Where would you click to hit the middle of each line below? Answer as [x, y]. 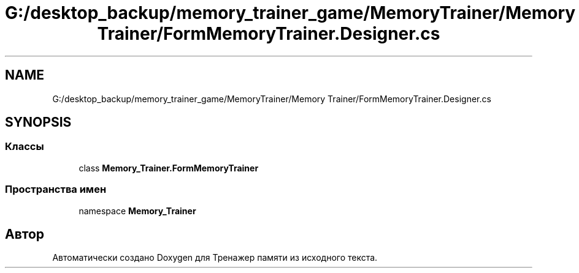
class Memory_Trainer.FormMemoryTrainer [169, 168]
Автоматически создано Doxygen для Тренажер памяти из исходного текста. [215, 258]
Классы [25, 147]
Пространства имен [56, 189]
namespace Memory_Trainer [137, 211]
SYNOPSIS [38, 122]
